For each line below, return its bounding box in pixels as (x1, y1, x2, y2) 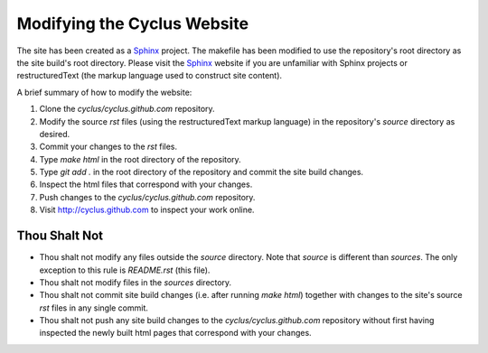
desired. (39, 128, 70, 139)
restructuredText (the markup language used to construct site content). (16, 70, 283, 81)
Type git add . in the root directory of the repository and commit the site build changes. (39, 167, 364, 178)
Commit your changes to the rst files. (39, 141, 178, 153)
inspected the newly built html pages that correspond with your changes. (39, 328, 312, 339)
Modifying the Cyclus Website (16, 14, 249, 33)
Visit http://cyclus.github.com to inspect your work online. (39, 204, 255, 216)
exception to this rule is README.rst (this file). (39, 265, 211, 275)
